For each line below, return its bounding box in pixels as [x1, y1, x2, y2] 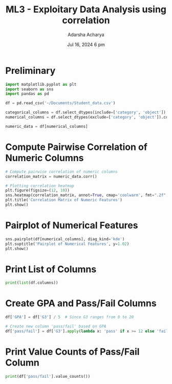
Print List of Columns [5, 263, 97, 275]
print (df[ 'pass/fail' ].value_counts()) [5, 374, 91, 379]
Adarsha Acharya [68, 31, 104, 37]
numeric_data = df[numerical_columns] [5, 124, 88, 129]
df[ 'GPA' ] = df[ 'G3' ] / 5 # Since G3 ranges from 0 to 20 [5, 315, 134, 320]
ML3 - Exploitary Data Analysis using [5, 4, 167, 15]
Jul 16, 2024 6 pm [67, 41, 105, 47]
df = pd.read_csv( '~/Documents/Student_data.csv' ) [5, 101, 116, 106]
